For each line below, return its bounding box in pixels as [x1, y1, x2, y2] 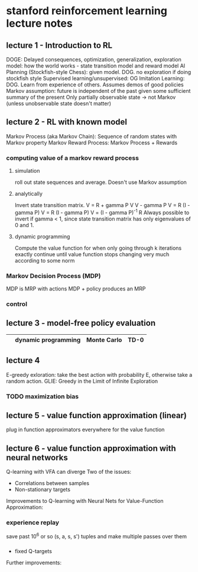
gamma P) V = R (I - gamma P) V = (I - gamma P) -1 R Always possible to [14, 208, 190, 216]
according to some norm [14, 257, 75, 264]
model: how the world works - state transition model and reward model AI [6, 62, 186, 69]
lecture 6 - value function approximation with [6, 443, 176, 453]
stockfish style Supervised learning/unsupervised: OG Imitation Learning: [6, 75, 185, 82]
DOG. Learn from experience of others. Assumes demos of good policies [6, 81, 184, 88]
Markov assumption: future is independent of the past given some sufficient [6, 88, 191, 94]
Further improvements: [6, 559, 62, 566]
